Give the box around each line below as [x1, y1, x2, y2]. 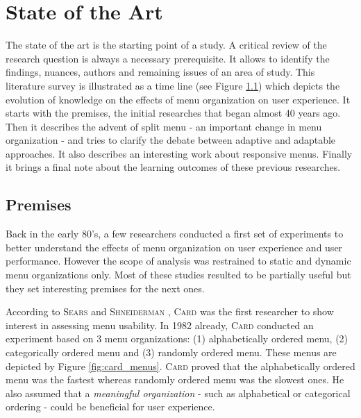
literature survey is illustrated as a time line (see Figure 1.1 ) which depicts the [6, 78, 340, 92]
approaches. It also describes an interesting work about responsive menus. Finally [6, 146, 353, 160]
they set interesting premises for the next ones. [6, 281, 205, 295]
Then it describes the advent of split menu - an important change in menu [6, 119, 322, 133]
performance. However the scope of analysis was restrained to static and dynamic [6, 253, 351, 268]
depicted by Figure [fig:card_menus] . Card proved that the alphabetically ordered [6, 358, 355, 373]
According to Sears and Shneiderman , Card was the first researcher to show [6, 304, 334, 319]
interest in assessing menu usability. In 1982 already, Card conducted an [6, 317, 314, 332]
